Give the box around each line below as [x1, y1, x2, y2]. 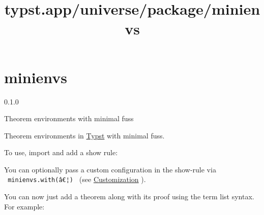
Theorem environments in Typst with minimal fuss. [4, 130, 165, 140]
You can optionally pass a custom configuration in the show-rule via [4, 164, 216, 174]
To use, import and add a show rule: [4, 147, 118, 158]
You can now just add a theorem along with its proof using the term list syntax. [4, 191, 254, 202]
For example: [4, 201, 45, 211]
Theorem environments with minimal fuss [4, 113, 134, 124]
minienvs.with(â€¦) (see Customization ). [8, 174, 146, 185]
